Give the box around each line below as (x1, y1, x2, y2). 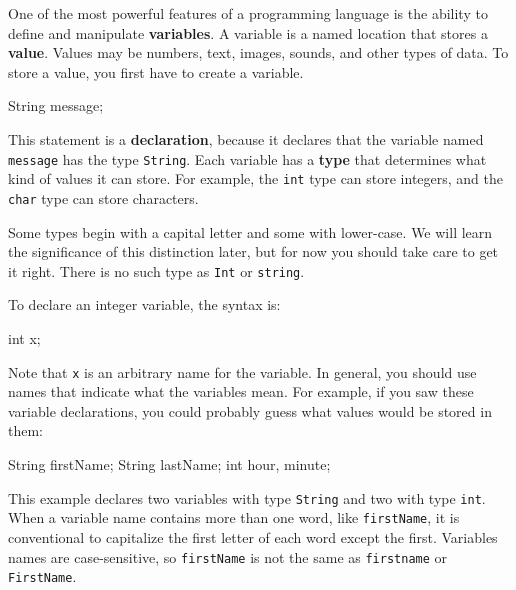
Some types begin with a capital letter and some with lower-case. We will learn (8, 221, 493, 242)
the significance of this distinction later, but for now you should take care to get (8, 241, 499, 262)
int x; (8, 327, 41, 348)
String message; (8, 95, 104, 116)
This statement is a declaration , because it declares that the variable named (8, 128, 484, 149)
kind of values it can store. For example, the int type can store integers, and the (8, 168, 504, 189)
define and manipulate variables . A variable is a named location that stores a (8, 22, 488, 43)
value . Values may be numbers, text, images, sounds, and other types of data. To (8, 42, 509, 63)
